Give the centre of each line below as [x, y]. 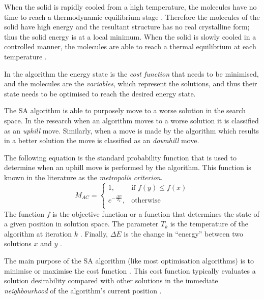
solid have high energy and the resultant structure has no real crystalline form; [127, 27]
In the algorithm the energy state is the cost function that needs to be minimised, [131, 73]
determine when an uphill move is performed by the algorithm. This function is [128, 167]
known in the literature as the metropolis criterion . [83, 177]
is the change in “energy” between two [183, 233]
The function [24, 213]
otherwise [146, 201]
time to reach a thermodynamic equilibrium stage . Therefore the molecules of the [132, 16]
